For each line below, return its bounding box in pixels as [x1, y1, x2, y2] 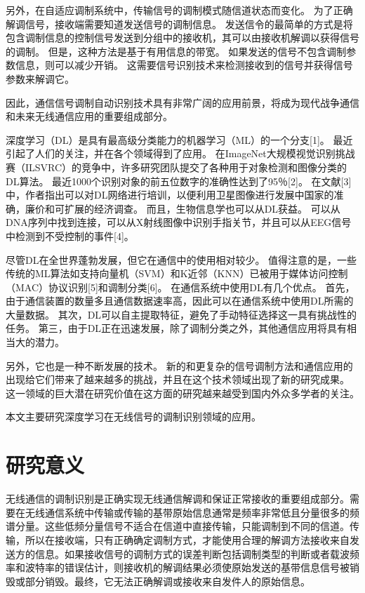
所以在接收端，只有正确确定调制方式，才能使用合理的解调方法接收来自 [25, 532, 350, 547]
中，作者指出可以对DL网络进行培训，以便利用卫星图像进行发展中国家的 [6, 187, 334, 202]
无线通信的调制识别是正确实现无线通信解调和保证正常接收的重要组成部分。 [6, 491, 350, 506]
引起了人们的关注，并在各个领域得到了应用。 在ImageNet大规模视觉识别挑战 [6, 146, 355, 161]
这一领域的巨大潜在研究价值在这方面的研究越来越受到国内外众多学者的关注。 [6, 385, 359, 400]
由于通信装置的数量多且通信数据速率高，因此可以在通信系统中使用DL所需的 [6, 293, 354, 308]
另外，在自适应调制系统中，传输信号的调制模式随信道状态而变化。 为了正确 [6, 3, 353, 17]
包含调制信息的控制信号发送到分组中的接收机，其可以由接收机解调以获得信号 [6, 30, 359, 45]
